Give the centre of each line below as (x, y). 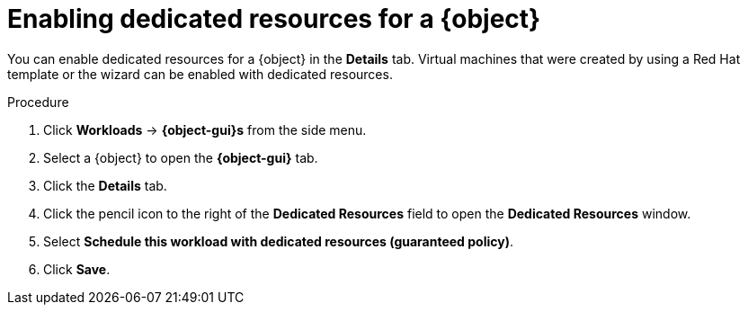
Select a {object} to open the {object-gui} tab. (181, 157)
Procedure (38, 102)
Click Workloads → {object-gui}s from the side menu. (205, 129)
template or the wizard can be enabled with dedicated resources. (200, 74)
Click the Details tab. (105, 185)
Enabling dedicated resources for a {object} (274, 19)
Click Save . (77, 269)
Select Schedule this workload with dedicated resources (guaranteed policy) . (278, 241)
